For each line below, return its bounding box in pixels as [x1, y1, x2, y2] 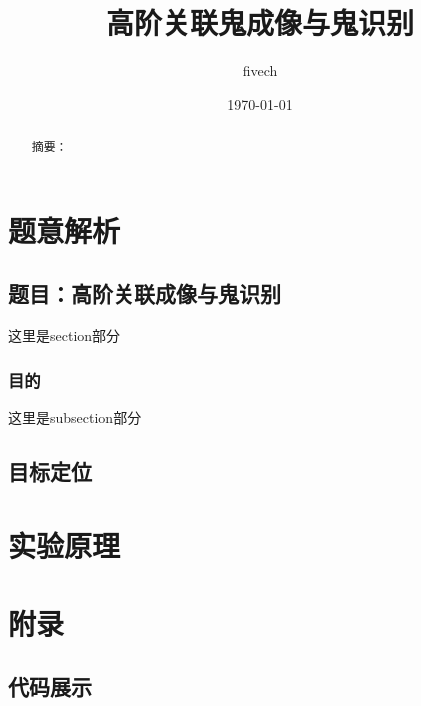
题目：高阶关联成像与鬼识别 [8, 278, 281, 309]
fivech [242, 60, 278, 81]
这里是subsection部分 [8, 406, 142, 427]
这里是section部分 [8, 325, 121, 346]
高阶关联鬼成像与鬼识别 [105, 2, 414, 43]
